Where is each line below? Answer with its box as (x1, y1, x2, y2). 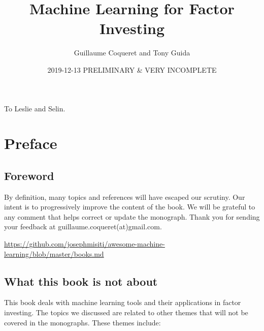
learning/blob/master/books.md (4, 248, 104, 259)
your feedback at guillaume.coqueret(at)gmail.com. (4, 221, 162, 232)
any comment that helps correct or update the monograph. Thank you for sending (4, 211, 260, 222)
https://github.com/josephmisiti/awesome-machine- (4, 238, 165, 249)
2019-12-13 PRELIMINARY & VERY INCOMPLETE (47, 64, 217, 75)
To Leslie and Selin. (4, 103, 65, 113)
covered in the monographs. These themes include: (4, 317, 161, 327)
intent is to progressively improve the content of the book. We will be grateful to (4, 201, 255, 212)
